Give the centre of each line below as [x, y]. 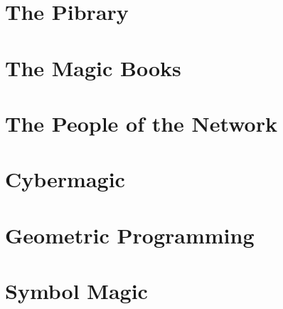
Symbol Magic [76, 291]
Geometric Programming [130, 235]
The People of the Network [141, 123]
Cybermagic [65, 179]
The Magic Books [93, 67]
